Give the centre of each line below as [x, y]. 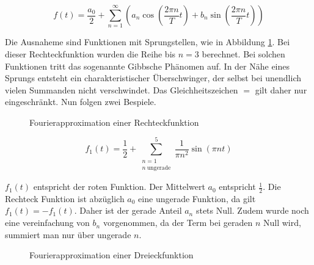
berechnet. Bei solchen [243, 53]
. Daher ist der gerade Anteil [128, 210]
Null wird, [282, 223]
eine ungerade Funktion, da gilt [197, 198]
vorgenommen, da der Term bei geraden [178, 223]
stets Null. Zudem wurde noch [252, 210]
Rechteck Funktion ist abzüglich [65, 198]
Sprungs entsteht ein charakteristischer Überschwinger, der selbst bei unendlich [153, 78]
